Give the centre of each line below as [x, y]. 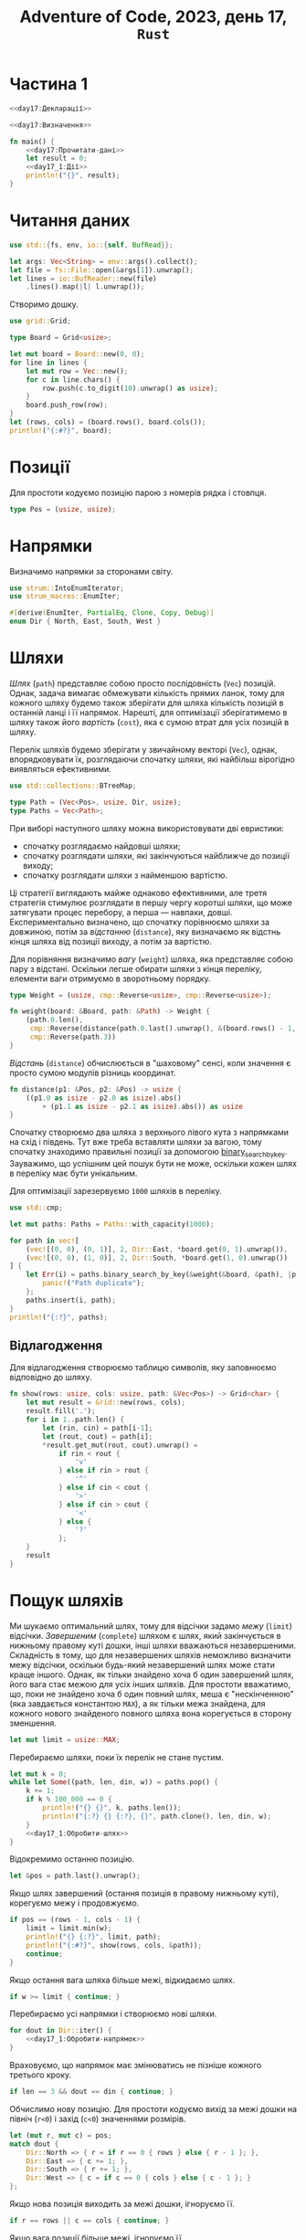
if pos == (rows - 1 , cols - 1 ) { [75, 1920]
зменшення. [33, 1723]
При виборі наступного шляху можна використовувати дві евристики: [147, 828]
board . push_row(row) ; [67, 405]
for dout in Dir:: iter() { [61, 2031]
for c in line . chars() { [73, 380]
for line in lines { [49, 363]
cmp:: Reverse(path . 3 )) [73, 1037]
